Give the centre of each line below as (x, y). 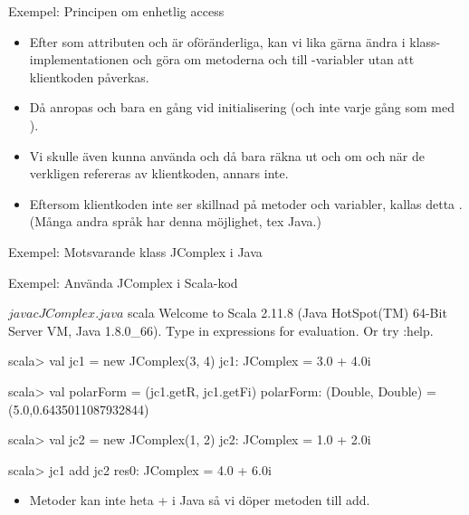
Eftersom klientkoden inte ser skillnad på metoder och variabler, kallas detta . (246, 203)
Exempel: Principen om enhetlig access (116, 11)
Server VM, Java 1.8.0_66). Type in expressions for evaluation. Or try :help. (221, 330)
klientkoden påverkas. (89, 76)
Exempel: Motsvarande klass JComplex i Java (135, 251)
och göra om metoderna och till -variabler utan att (273, 59)
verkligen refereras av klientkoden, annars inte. (159, 173)
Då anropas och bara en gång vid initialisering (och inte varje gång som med (242, 107)
